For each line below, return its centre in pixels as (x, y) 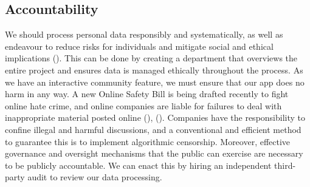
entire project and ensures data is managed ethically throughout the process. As (154, 70)
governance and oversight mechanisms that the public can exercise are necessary (154, 153)
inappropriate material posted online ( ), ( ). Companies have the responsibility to (155, 117)
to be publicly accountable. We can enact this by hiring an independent (138, 165)
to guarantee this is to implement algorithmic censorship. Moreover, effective (148, 141)
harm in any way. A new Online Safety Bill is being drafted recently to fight (147, 94)
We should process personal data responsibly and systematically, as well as (144, 34)
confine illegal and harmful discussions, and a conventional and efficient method (153, 129)
